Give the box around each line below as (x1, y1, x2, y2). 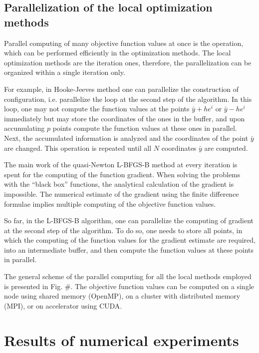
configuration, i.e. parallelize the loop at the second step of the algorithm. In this (4, 93, 252, 104)
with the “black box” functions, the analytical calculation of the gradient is (4, 179, 234, 189)
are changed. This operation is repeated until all (4, 142, 152, 153)
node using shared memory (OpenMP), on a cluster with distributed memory (4, 291, 241, 301)
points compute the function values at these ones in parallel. (52, 123, 237, 133)
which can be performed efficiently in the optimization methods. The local (4, 47, 231, 58)
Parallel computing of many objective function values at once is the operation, (4, 37, 244, 48)
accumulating (4, 123, 45, 133)
